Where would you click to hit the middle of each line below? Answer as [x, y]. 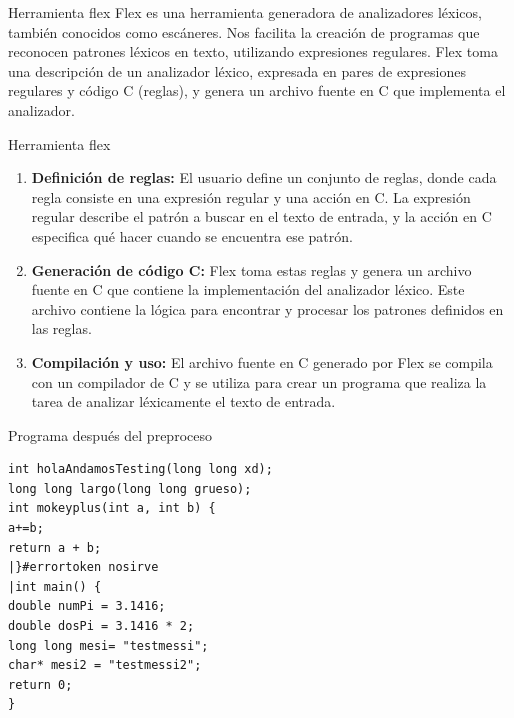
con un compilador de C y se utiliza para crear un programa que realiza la [259, 381]
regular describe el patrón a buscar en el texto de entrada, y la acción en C [261, 216]
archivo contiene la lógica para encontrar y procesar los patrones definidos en [267, 308]
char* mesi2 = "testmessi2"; [105, 665]
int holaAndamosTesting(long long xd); [140, 469]
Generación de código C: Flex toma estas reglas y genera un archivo [251, 269]
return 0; [40, 684]
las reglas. [61, 328]
